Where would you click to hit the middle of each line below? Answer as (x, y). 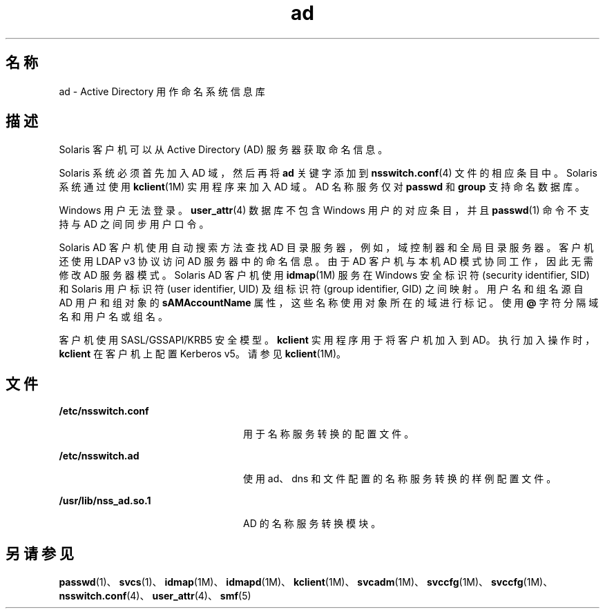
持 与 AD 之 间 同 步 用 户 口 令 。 (134, 224)
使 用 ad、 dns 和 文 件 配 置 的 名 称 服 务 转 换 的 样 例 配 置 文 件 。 (400, 479)
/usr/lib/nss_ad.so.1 (105, 501)
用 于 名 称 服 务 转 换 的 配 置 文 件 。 (329, 434)
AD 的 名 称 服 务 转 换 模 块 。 (312, 524)
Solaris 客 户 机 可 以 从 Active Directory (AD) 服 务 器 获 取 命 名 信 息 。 (223, 150)
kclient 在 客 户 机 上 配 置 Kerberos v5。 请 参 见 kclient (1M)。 (203, 354)
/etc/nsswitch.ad (99, 456)
